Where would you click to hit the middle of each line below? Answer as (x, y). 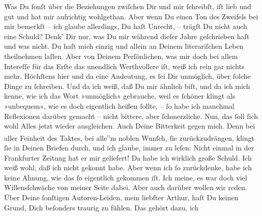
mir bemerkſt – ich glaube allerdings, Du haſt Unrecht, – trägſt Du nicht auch (126, 26)
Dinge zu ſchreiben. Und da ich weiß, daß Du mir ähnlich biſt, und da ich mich (127, 86)
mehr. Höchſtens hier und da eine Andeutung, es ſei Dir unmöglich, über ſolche (127, 76)
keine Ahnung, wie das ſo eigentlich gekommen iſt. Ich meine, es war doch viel (126, 177)
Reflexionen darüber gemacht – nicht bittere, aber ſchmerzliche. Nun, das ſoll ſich (131, 116)
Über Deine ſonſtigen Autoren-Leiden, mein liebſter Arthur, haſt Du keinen (121, 197)
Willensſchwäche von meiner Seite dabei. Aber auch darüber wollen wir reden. (126, 187)
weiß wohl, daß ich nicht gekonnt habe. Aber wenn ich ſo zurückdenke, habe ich (128, 167)
